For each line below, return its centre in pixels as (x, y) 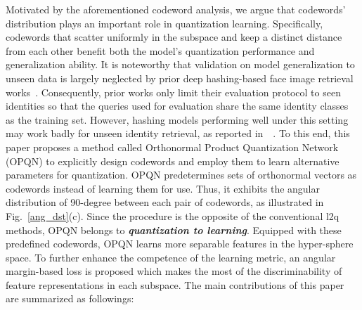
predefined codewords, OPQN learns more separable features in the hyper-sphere (180, 244)
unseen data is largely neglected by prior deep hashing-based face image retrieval (180, 78)
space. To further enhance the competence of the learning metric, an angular (171, 257)
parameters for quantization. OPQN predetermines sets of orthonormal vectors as (181, 175)
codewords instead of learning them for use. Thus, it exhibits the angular (163, 188)
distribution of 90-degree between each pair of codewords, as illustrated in (165, 202)
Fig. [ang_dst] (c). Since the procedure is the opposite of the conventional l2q (173, 215)
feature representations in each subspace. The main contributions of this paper (175, 284)
